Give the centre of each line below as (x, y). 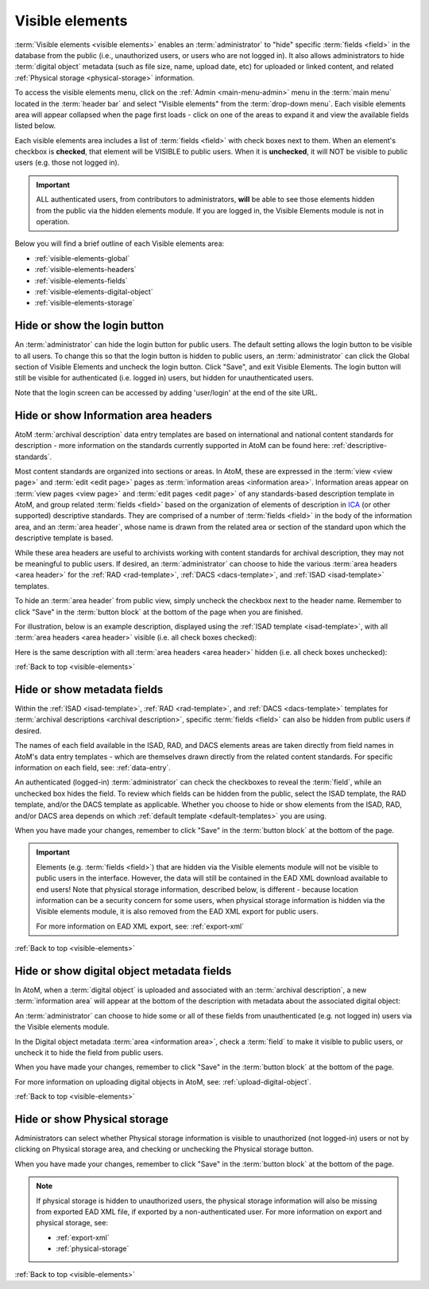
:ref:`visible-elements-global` (82, 258)
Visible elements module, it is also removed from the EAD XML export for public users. (177, 912)
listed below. (35, 126)
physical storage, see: (72, 1223)
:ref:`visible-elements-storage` (85, 303)
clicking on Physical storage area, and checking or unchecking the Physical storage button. (164, 1149)
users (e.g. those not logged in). (67, 162)
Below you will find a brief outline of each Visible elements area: (120, 243)
